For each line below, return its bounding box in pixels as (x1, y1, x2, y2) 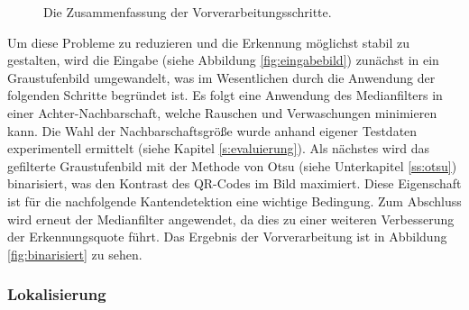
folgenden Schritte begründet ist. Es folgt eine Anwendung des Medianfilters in (7, 86, 443, 105)
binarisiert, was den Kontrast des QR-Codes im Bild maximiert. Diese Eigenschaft (7, 174, 462, 193)
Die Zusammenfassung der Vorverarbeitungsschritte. (43, 3, 332, 21)
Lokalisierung (7, 283, 106, 305)
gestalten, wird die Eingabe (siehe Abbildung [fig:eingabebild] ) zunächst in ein (7, 50, 439, 69)
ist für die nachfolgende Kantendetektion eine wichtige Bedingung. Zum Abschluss (7, 191, 462, 210)
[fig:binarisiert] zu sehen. (7, 244, 143, 263)
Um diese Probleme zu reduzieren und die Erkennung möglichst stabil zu (7, 32, 410, 51)
